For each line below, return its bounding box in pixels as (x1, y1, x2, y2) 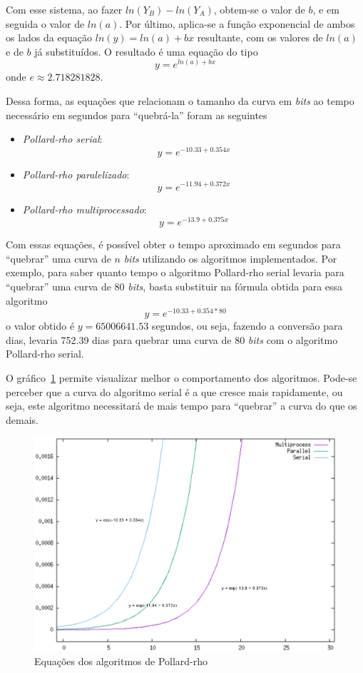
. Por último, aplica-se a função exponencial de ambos (119, 16, 355, 31)
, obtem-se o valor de (213, 2, 305, 16)
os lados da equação (6, 30, 93, 45)
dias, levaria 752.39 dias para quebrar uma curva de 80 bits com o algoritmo (6, 332, 338, 347)
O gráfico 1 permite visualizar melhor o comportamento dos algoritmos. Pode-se (6, 370, 357, 385)
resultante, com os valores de (197, 30, 323, 45)
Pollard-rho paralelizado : (22, 166, 130, 181)
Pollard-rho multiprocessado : (22, 201, 147, 216)
